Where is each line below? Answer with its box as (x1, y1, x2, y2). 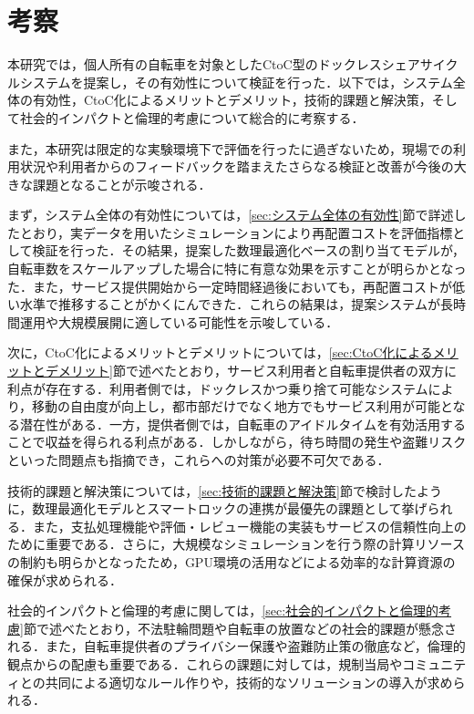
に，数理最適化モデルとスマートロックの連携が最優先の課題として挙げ (7, 499, 428, 518)
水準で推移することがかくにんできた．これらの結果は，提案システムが (19, 295, 440, 314)
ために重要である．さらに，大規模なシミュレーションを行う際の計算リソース (7, 534, 465, 554)
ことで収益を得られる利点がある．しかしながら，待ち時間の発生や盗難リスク (7, 432, 467, 451)
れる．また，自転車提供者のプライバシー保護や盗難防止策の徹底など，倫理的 (7, 636, 466, 656)
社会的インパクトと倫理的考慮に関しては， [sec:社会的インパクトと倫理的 (7, 601, 439, 620)
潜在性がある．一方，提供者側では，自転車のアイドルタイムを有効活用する (19, 414, 467, 433)
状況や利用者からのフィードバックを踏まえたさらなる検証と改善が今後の (19, 157, 454, 176)
